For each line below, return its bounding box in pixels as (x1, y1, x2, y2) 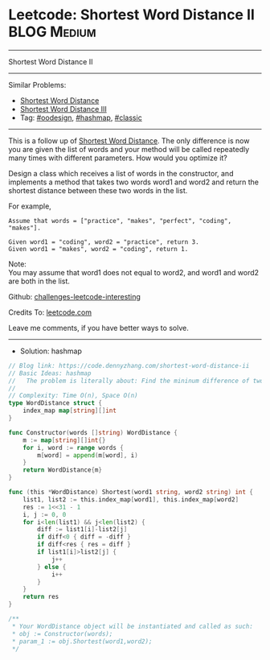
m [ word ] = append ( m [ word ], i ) (37, 451, 138, 460)
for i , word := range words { (22, 443, 125, 452)
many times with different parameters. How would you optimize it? (8, 153, 227, 163)
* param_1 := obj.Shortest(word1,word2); (11, 637, 153, 646)
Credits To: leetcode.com (8, 307, 92, 317)
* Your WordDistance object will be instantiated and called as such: (11, 622, 253, 630)
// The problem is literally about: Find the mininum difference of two (8, 377, 264, 385)
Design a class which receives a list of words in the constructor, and (8, 168, 234, 178)
